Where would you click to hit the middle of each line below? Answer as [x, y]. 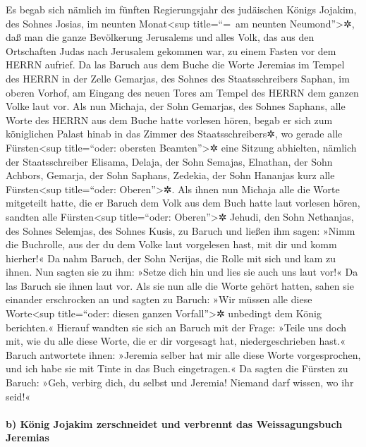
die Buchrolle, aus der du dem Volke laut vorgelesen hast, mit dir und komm [171, 244]
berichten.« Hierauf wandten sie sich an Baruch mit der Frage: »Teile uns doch [176, 327]
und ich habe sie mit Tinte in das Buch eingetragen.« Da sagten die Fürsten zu [177, 368]
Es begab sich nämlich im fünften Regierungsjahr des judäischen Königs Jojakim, [181, 9]
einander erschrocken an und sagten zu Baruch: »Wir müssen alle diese [159, 299]
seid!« [18, 396]
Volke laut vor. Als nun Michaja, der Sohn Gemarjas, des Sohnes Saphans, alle [176, 106]
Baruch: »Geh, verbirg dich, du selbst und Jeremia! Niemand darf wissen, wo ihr [180, 382]
